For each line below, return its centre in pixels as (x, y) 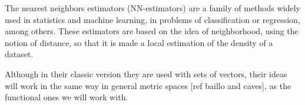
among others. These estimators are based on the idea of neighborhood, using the (152, 31)
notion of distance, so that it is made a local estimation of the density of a (139, 42)
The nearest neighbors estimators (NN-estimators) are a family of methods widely (152, 8)
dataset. (19, 54)
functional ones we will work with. (67, 97)
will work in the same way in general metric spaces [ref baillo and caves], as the (148, 85)
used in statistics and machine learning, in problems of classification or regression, (152, 19)
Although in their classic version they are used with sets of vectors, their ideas (146, 73)
